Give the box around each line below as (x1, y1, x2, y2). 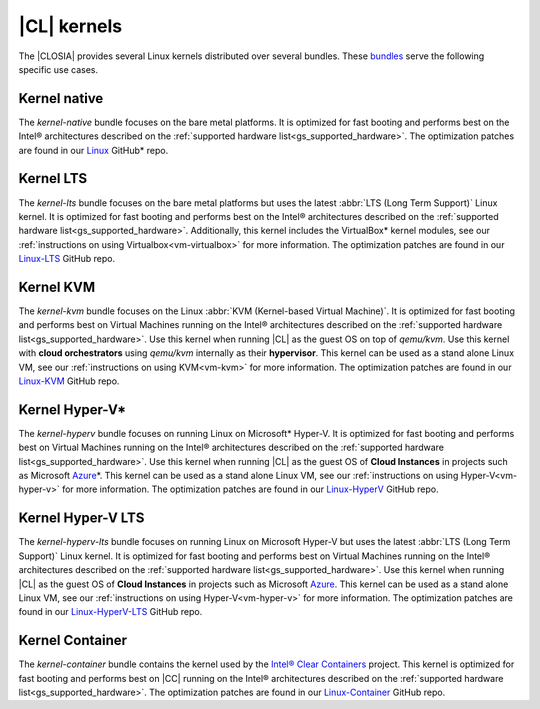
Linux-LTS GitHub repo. (18, 253, 115, 265)
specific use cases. (18, 63, 99, 75)
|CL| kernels (18, 15, 123, 37)
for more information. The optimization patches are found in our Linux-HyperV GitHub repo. (61, 483, 439, 495)
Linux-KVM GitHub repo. (18, 375, 120, 387)
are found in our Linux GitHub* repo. (18, 144, 169, 156)
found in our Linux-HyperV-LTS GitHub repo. (18, 606, 203, 618)
